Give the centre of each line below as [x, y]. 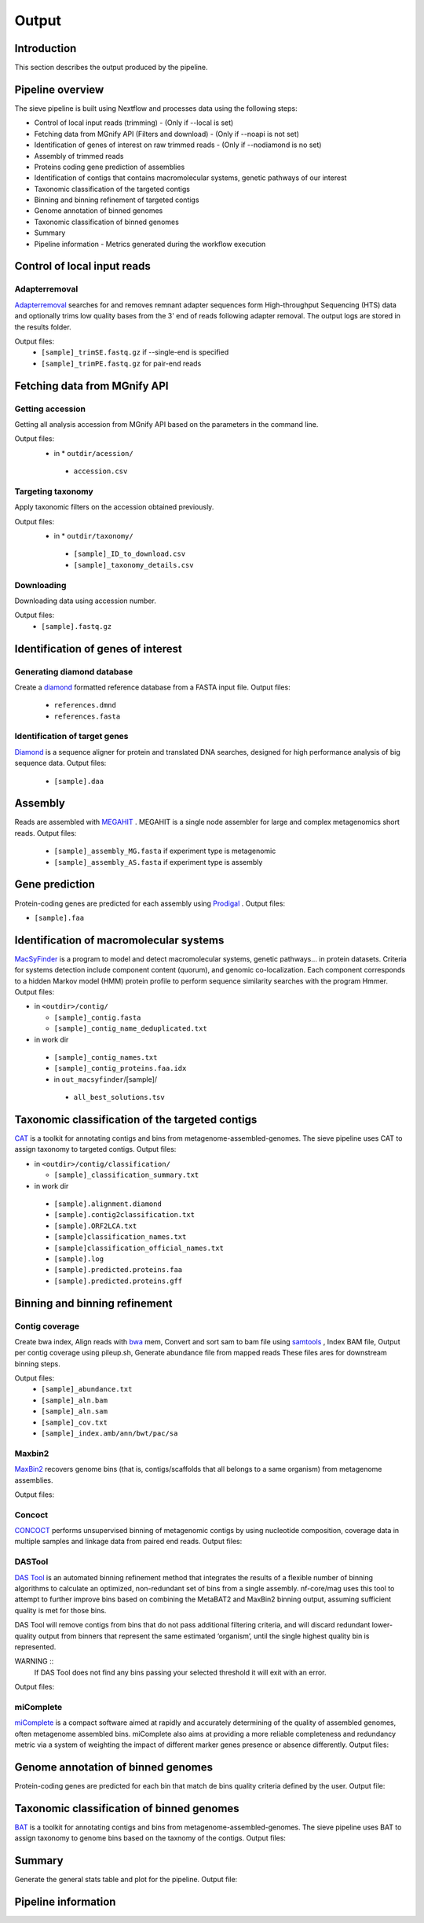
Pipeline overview [59, 89]
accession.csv [101, 471]
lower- [382, 1625]
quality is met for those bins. [60, 1610]
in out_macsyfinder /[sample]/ [105, 1079]
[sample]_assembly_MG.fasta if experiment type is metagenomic [165, 851]
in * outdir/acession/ [93, 453]
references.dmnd [85, 705]
